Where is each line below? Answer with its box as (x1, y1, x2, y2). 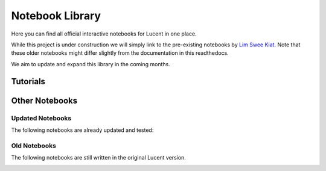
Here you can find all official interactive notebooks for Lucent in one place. (11, 30, 197, 37)
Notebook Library (11, 9, 101, 22)
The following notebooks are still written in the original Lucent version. (11, 154, 187, 161)
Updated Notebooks (11, 114, 72, 122)
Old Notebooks (11, 141, 57, 150)
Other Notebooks (11, 95, 78, 105)
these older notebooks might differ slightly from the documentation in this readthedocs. (11, 49, 229, 57)
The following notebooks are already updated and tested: (11, 126, 154, 134)
